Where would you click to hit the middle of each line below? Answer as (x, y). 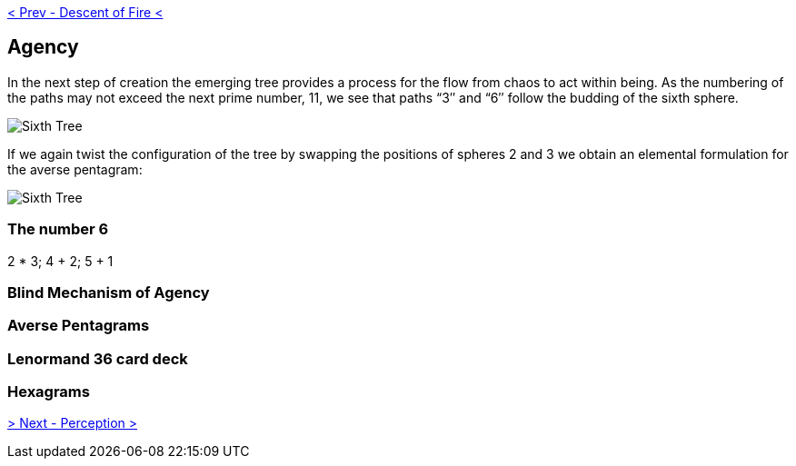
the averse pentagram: (75, 169)
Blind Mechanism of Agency (109, 292)
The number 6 (58, 229)
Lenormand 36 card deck (98, 358)
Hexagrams (49, 392)
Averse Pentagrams (79, 326)
